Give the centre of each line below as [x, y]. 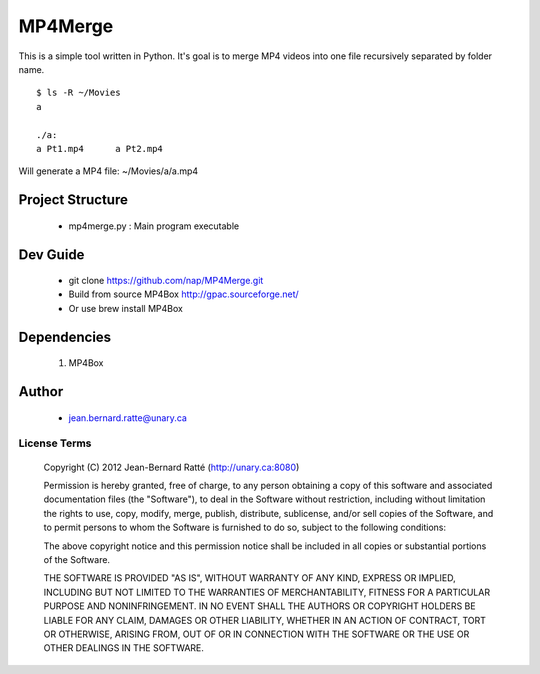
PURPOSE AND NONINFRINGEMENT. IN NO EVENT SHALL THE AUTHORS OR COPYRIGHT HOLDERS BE [259, 606]
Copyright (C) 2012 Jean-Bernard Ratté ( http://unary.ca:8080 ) [171, 467]
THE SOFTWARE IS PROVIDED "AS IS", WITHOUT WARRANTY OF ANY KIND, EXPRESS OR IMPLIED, [250, 578]
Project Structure [73, 200]
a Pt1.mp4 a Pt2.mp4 [100, 148]
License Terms [55, 443]
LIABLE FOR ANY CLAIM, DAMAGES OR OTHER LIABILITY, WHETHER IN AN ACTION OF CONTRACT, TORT [265, 620]
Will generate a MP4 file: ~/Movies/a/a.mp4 [108, 171]
